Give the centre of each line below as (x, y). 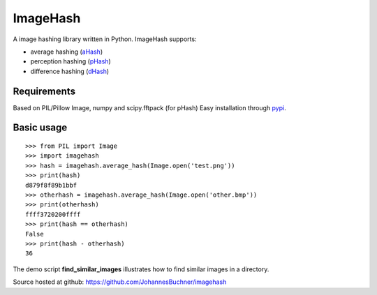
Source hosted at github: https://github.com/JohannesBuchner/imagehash (120, 282)
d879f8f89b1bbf (51, 185)
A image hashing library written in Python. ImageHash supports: (105, 39)
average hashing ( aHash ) (67, 52)
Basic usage (40, 128)
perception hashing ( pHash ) (71, 61)
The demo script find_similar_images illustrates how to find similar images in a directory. (141, 269)
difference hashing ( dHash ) (70, 71)
